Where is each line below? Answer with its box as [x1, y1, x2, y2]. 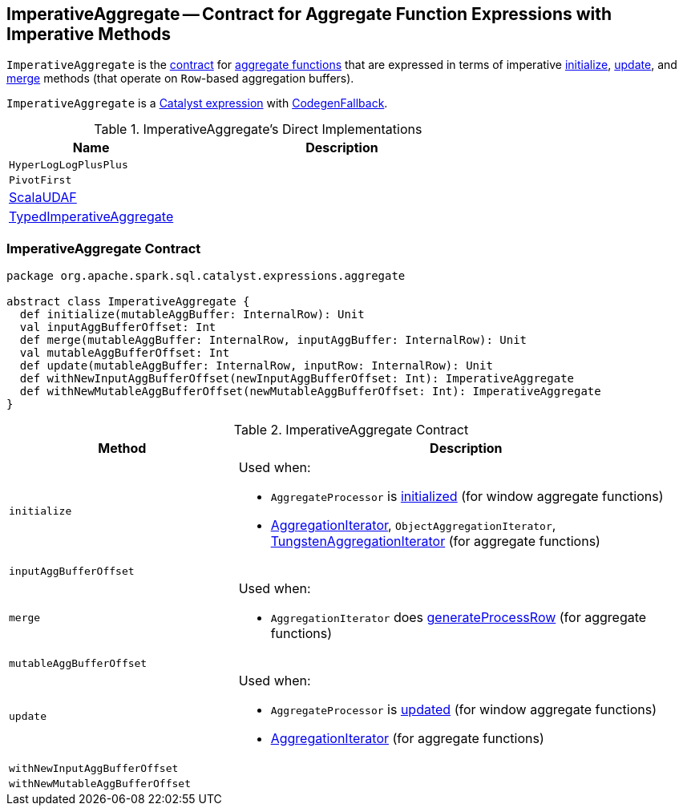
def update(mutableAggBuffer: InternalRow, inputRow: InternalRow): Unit [19, 359, 493, 373]
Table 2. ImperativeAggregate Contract [233, 422, 469, 438]
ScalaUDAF [9, 189, 77, 206]
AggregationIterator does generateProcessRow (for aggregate [270, 609, 647, 626]
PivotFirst [9, 174, 72, 187]
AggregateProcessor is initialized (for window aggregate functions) [270, 488, 664, 505]
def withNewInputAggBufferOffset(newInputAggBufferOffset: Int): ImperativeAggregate [19, 372, 575, 386]
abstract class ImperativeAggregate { [6, 295, 250, 309]
